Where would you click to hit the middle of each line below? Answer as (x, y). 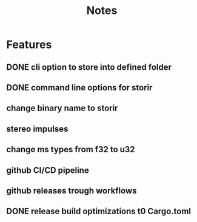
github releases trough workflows (72, 191)
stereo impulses (37, 129)
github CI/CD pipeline (48, 170)
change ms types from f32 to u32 (71, 150)
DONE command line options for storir (79, 88)
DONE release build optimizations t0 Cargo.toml (98, 211)
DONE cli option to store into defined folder (89, 67)
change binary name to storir (62, 108)
